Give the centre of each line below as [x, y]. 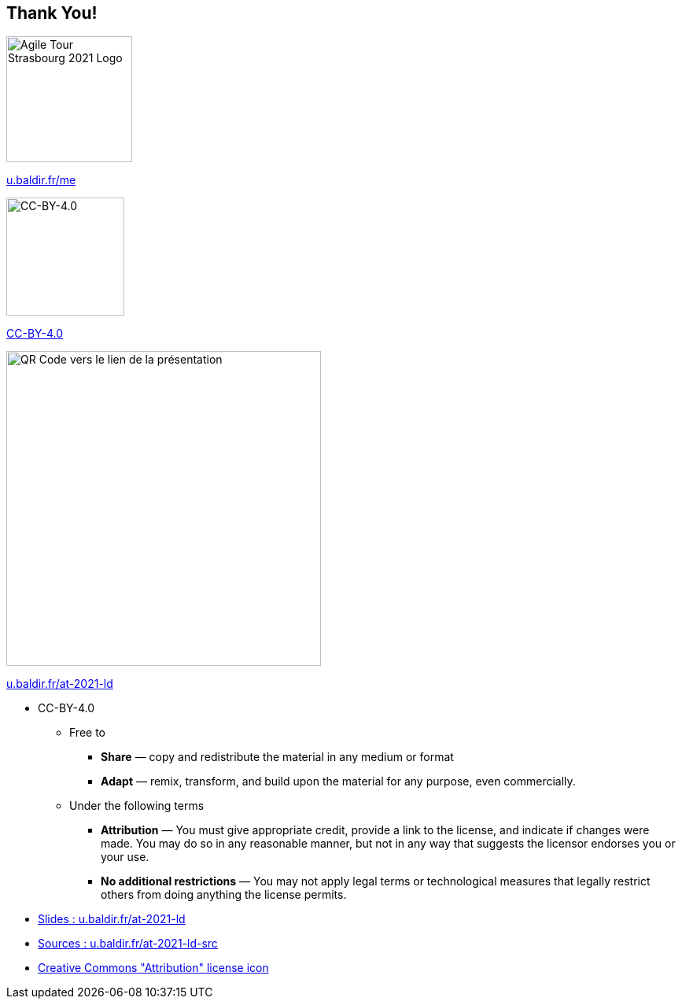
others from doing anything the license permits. [224, 895]
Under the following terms [137, 806]
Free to [87, 733]
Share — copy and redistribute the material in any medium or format [277, 757]
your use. [125, 857]
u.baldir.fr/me [41, 180]
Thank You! [52, 13]
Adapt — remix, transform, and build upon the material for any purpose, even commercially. [338, 781]
